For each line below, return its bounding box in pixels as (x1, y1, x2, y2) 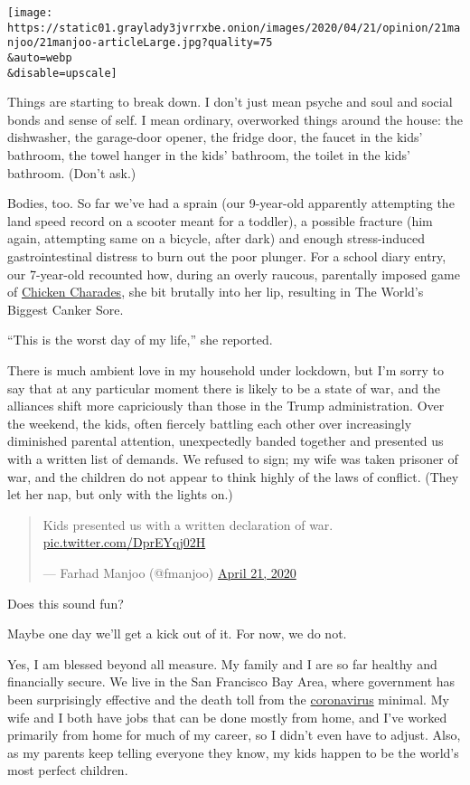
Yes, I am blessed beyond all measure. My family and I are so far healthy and (7, 654, 437, 673)
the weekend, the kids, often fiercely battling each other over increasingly (7, 413, 412, 432)
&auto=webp (7, 51, 72, 64)
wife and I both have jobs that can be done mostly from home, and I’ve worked (7, 707, 447, 726)
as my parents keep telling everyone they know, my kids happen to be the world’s (7, 742, 459, 761)
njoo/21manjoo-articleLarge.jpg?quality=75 (7, 36, 273, 50)
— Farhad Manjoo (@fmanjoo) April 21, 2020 (42, 563, 296, 582)
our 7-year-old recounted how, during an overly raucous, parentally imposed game (7, 264, 460, 283)
